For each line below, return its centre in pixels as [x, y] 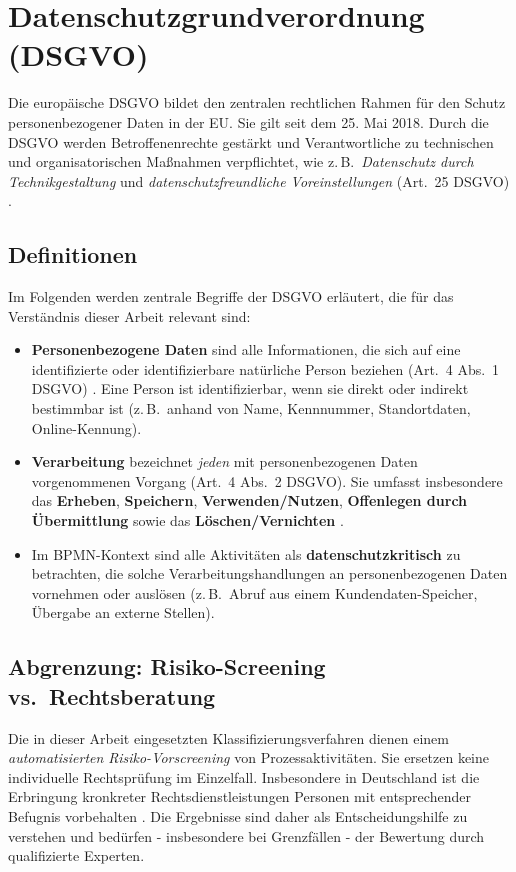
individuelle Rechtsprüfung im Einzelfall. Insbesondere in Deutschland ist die [244, 776]
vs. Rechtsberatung [112, 695]
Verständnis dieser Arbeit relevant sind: [129, 315]
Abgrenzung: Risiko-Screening [167, 666]
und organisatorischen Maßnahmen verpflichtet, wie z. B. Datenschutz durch [241, 161]
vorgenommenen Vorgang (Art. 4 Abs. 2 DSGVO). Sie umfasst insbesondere [267, 480]
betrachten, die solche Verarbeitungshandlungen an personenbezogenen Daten [269, 573]
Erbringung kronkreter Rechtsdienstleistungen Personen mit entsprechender [239, 796]
